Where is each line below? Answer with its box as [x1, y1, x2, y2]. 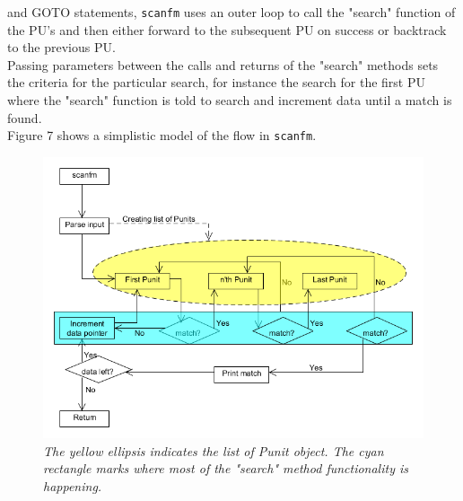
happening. [43, 477, 102, 496]
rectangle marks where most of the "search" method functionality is [43, 459, 408, 478]
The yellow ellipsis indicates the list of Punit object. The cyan [43, 441, 384, 460]
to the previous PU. [7, 38, 116, 57]
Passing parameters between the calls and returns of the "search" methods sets [7, 55, 439, 74]
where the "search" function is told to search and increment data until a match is [7, 91, 452, 110]
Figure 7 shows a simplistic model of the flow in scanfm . [7, 126, 317, 145]
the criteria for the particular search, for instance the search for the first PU [7, 73, 426, 92]
